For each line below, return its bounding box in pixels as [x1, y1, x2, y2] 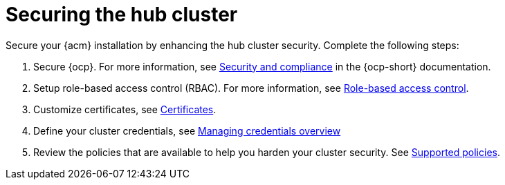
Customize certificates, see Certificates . [33, 103, 217, 115]
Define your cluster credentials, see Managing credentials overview [33, 124, 341, 137]
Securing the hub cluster [6, 3, 238, 26]
